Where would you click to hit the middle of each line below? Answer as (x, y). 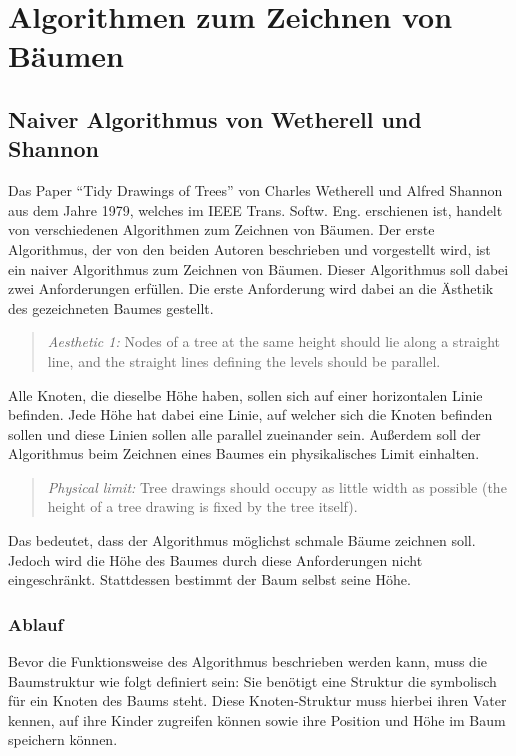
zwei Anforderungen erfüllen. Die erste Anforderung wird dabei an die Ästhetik (251, 288)
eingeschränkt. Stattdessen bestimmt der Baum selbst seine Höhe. (209, 579)
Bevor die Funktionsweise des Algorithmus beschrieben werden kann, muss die (248, 661)
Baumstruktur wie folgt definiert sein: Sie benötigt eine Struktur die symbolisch (252, 680)
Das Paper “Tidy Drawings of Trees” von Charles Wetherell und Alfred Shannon (255, 190)
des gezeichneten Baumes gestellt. (111, 307)
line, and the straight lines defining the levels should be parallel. (244, 360)
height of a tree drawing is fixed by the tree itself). (202, 506)
